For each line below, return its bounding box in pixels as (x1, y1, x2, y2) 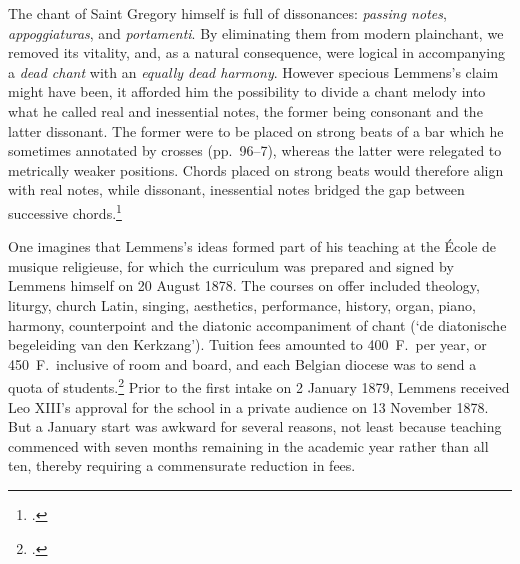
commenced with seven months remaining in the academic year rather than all (8, 435, 489, 456)
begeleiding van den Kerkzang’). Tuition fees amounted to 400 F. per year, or (8, 334, 487, 355)
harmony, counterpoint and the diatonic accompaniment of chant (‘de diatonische (8, 314, 507, 335)
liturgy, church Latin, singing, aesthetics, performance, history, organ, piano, (8, 294, 476, 315)
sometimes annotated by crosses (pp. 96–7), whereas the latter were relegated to (8, 140, 502, 161)
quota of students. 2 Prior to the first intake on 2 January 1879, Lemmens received (8, 374, 510, 397)
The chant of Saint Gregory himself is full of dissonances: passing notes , (8, 3, 447, 23)
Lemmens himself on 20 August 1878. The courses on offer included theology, (8, 275, 480, 296)
